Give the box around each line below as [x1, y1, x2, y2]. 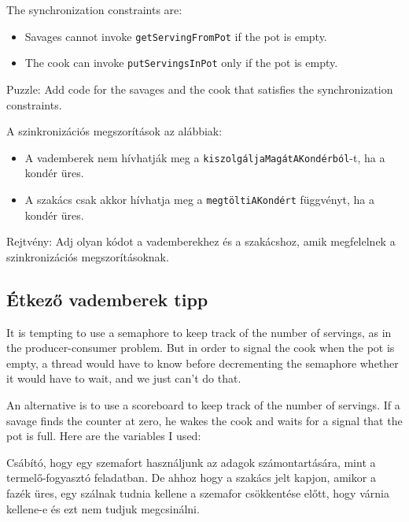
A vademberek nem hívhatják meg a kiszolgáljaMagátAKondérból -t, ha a [24, 149, 385, 165]
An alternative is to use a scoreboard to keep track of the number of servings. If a [6, 396, 400, 413]
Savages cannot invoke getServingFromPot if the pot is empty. [24, 28, 327, 44]
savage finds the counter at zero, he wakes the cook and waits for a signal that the [6, 412, 403, 428]
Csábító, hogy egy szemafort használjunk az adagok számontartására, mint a [6, 454, 376, 470]
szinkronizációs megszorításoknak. [6, 248, 169, 265]
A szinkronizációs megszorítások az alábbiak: [6, 123, 223, 139]
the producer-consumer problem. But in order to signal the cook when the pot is [6, 339, 395, 356]
